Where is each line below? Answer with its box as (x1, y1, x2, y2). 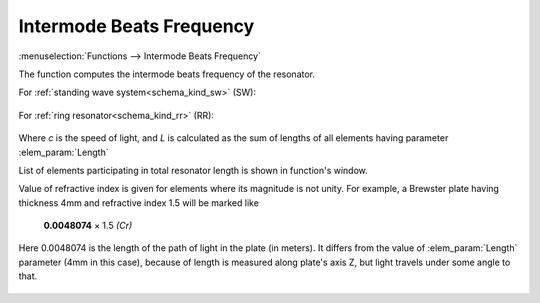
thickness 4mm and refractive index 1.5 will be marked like (18, 196, 260, 209)
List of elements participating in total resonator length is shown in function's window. (18, 164, 369, 176)
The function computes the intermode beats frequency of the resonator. (18, 68, 315, 80)
